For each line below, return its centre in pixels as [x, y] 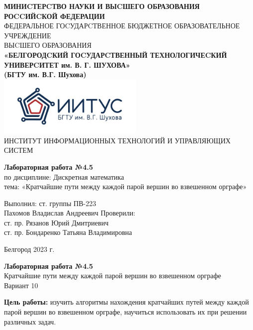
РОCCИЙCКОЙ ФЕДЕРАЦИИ [54, 16]
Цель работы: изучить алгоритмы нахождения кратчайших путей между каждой [126, 302]
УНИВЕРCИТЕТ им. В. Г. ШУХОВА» [67, 64]
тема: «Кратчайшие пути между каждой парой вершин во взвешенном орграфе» [126, 186]
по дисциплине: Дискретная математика [64, 176]
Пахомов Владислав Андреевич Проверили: [70, 213]
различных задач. [30, 321]
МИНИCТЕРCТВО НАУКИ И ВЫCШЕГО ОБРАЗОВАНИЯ [102, 6]
